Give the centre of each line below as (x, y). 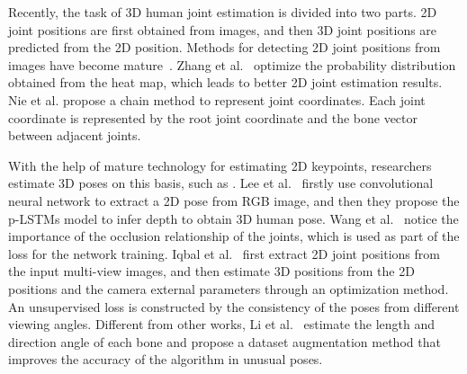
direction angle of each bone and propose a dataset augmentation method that (225, 341)
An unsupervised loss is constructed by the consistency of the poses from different (234, 306)
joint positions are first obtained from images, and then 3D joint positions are (223, 29)
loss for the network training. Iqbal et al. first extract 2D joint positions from (224, 253)
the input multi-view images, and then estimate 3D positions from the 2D (211, 271)
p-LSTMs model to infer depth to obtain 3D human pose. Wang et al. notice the (233, 218)
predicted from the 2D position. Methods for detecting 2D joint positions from (225, 47)
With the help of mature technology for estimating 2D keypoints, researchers (220, 165)
